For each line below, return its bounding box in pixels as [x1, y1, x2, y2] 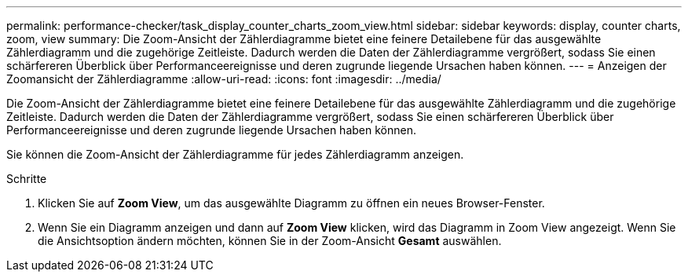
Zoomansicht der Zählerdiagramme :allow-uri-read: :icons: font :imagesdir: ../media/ [6, 72, 441, 86]
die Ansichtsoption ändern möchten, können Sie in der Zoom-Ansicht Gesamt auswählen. [38, 234, 502, 247]
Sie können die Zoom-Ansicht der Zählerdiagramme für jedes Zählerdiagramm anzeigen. [6, 148, 464, 161]
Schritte [6, 172, 47, 185]
